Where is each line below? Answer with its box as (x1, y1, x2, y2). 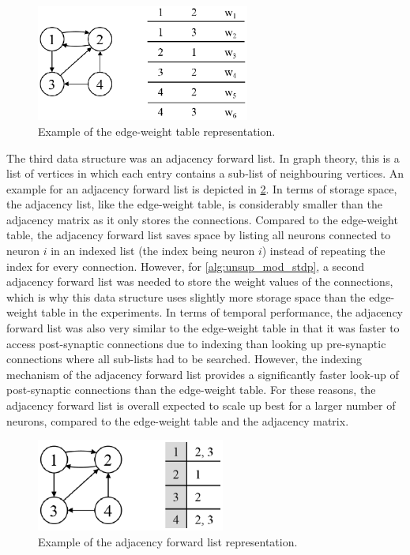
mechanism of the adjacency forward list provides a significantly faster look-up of (6, 366, 399, 382)
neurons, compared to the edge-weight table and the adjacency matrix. (6, 412, 349, 429)
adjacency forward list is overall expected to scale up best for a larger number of (6, 397, 396, 414)
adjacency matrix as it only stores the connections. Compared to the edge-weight (6, 211, 398, 227)
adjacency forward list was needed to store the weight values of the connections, (6, 273, 393, 290)
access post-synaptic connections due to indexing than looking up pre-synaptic (6, 335, 386, 351)
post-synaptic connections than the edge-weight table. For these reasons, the (6, 381, 376, 398)
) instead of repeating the (261, 242, 386, 259)
